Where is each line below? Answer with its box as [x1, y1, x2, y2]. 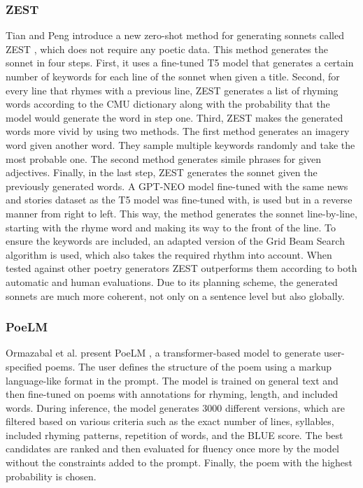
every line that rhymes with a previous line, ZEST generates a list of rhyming [6, 82, 339, 97]
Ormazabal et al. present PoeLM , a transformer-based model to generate [6, 345, 321, 360]
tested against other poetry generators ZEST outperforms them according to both [6, 261, 357, 275]
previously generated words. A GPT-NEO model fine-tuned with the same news [6, 178, 348, 193]
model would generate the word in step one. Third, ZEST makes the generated [6, 110, 343, 124]
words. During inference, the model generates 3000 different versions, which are [6, 400, 345, 415]
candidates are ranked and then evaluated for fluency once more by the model [6, 441, 340, 456]
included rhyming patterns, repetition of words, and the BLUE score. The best [6, 427, 343, 442]
